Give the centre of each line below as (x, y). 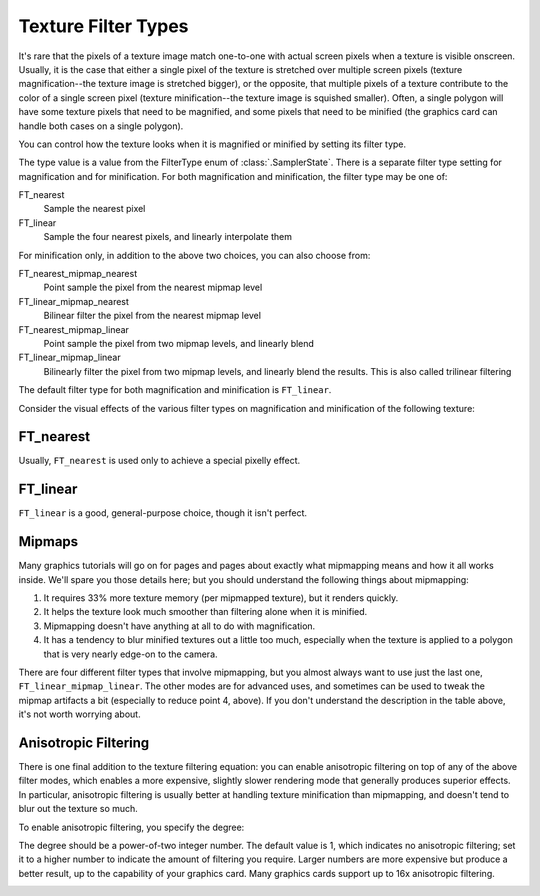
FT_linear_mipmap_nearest (74, 301)
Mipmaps (48, 541)
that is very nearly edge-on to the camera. (131, 654)
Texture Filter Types (103, 26)
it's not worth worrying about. (79, 714)
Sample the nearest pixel (94, 209)
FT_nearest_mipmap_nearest (78, 274)
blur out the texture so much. (78, 809)
